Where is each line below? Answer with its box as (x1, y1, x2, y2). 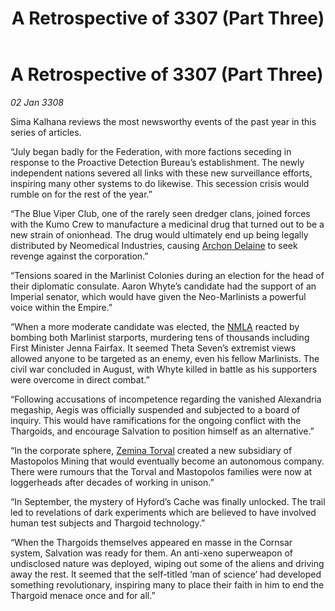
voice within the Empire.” (10, 301, 113, 313)
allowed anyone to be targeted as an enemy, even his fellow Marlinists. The (10, 352, 320, 364)
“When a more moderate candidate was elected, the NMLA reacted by (10, 320, 300, 332)
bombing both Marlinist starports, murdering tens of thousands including (10, 331, 310, 343)
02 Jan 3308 (10, 96, 64, 108)
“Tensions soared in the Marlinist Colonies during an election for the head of (10, 269, 325, 281)
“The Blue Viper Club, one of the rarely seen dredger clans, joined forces (10, 207, 311, 219)
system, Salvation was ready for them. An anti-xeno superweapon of (10, 547, 294, 559)
